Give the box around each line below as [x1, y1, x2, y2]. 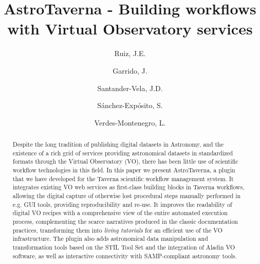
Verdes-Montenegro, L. [94, 117, 166, 128]
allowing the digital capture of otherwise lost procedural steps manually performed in [12, 191, 241, 200]
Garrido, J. [113, 65, 147, 76]
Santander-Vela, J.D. [97, 82, 163, 93]
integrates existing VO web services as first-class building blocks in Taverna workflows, [12, 183, 245, 191]
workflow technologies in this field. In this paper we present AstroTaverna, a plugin [12, 166, 235, 174]
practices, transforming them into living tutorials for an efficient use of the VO [12, 225, 222, 234]
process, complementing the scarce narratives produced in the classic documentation [12, 217, 238, 225]
